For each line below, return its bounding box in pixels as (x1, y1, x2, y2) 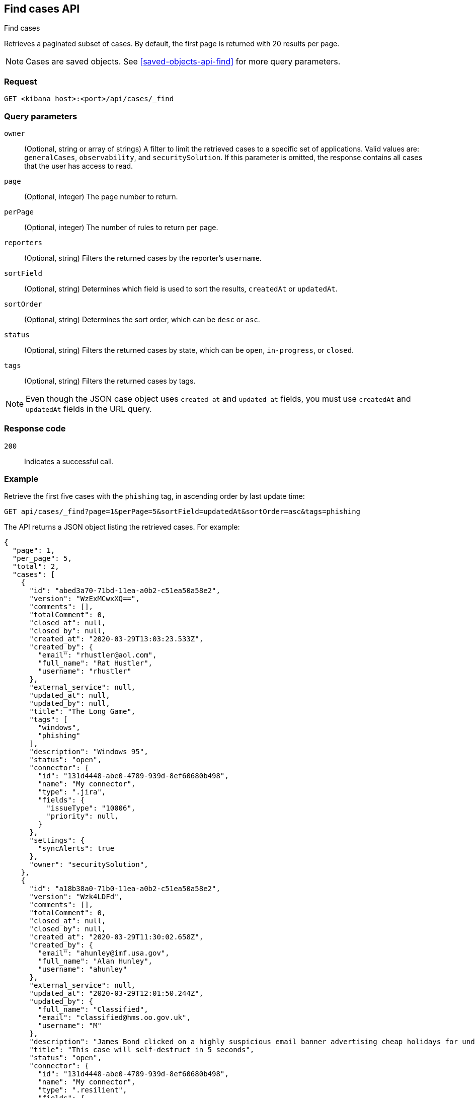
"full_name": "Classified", (38, 1005, 148, 1014)
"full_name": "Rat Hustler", (38, 659, 153, 668)
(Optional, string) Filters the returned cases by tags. (24, 376, 196, 385)
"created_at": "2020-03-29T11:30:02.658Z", (29, 933, 204, 941)
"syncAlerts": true (38, 844, 115, 853)
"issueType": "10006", (46, 804, 136, 813)
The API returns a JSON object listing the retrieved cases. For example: (4, 523, 240, 532)
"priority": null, (46, 812, 119, 821)
